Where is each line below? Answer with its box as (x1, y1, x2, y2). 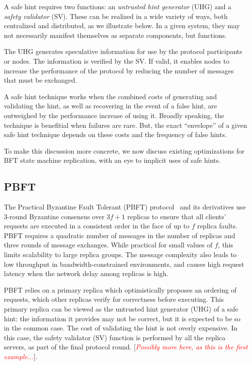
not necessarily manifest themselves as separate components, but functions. (4, 30, 227, 40)
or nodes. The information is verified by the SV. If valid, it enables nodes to (4, 55, 230, 66)
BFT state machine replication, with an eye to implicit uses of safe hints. (4, 155, 221, 165)
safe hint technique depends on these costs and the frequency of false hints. (4, 129, 227, 139)
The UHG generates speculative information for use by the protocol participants (4, 46, 242, 56)
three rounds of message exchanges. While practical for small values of (4, 240, 213, 250)
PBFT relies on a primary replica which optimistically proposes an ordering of (4, 284, 236, 295)
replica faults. (197, 221, 237, 231)
